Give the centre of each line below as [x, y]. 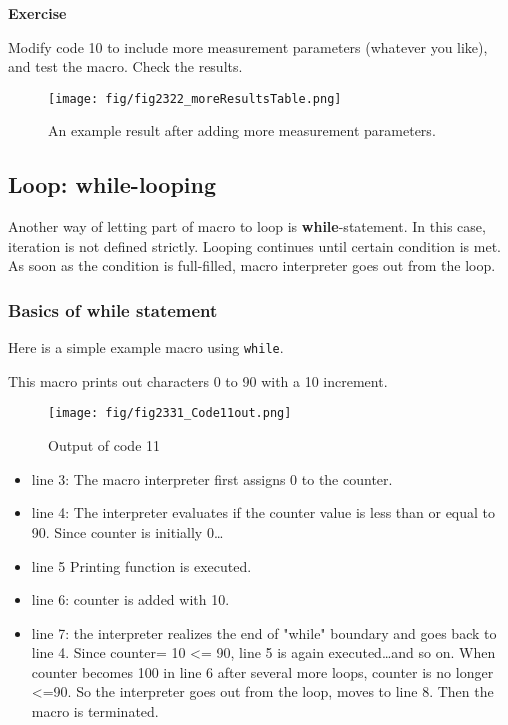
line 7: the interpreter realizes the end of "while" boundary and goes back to [264, 632]
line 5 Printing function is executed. [141, 565]
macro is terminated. [95, 711]
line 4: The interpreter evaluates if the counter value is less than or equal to [263, 512]
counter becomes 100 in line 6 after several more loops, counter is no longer [262, 671]
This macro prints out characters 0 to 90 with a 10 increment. [198, 380]
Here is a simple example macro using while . [146, 347]
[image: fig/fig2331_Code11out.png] [170, 413]
